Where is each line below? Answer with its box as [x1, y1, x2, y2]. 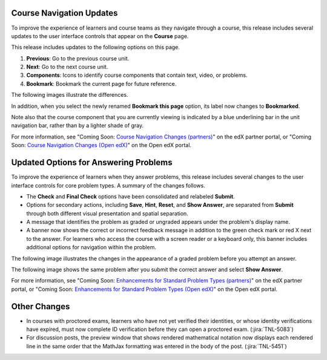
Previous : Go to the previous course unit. [26, 54, 130, 62]
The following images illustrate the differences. [11, 91, 128, 99]
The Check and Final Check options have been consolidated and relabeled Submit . [26, 192, 236, 200]
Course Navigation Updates [11, 8, 118, 18]
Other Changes [11, 301, 70, 312]
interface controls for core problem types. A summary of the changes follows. [11, 182, 205, 189]
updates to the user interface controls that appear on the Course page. [11, 32, 189, 39]
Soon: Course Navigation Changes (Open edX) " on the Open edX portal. [11, 142, 192, 149]
